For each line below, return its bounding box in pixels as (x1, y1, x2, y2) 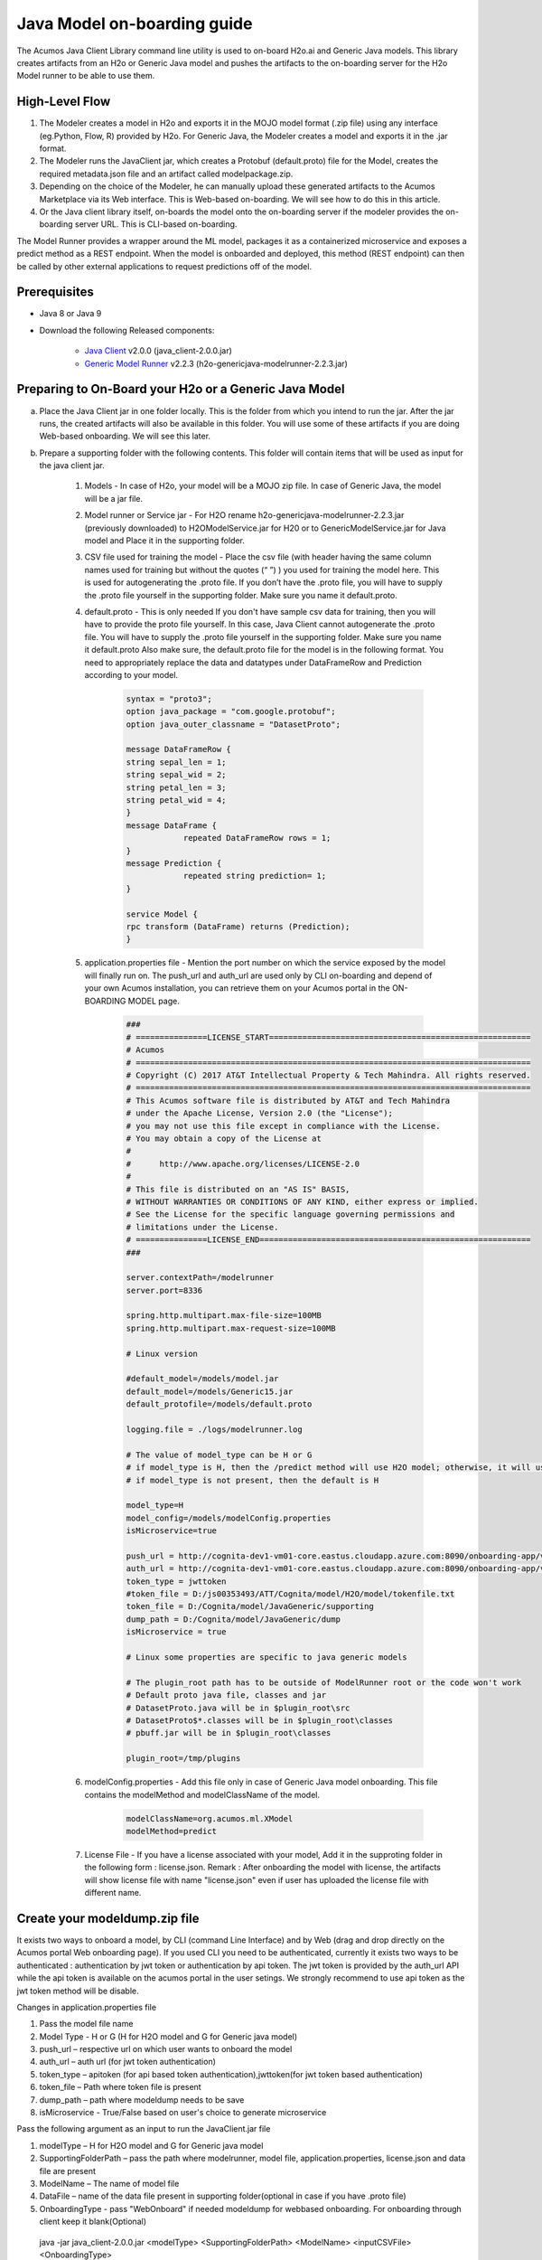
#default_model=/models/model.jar (126, 1374, 279, 1384)
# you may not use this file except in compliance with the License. (126, 1121, 441, 1131)
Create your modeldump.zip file (16, 1910, 200, 1926)
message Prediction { (126, 859, 222, 868)
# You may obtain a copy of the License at (126, 1134, 322, 1144)
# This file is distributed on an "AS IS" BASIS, (126, 1184, 350, 1194)
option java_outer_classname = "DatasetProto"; (126, 719, 341, 730)
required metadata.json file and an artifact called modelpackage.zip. (39, 168, 294, 179)
